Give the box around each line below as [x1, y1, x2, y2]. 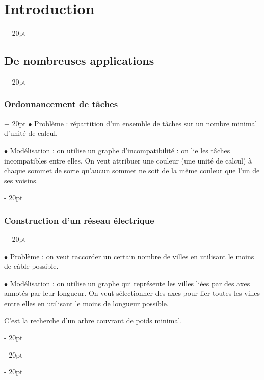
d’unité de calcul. [4, 128, 58, 139]
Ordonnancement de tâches [4, 98, 118, 111]
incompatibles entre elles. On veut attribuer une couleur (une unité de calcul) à [4, 155, 252, 166]
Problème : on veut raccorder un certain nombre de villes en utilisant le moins [10, 251, 254, 261]
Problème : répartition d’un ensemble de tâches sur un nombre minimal [34, 118, 257, 128]
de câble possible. [4, 261, 59, 272]
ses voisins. [4, 175, 38, 185]
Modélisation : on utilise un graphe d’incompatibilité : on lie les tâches [10, 145, 230, 155]
